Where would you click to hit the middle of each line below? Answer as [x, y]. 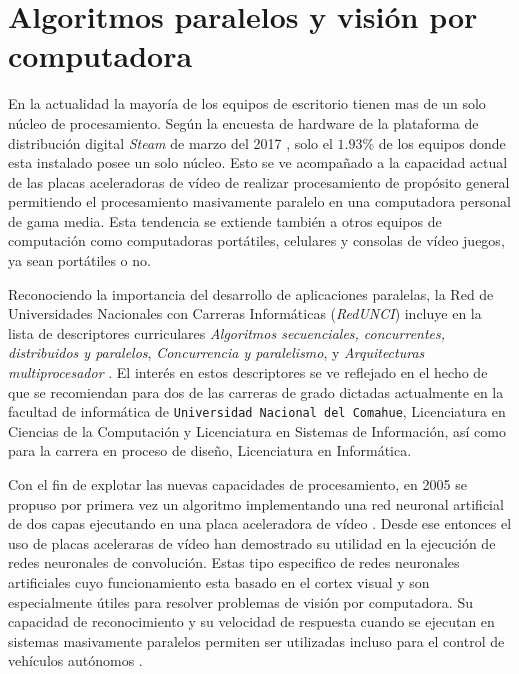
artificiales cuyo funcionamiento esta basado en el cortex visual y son [219, 582]
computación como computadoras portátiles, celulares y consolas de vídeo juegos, [256, 240]
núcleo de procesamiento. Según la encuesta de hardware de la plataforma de [243, 122]
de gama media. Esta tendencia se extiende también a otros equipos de [225, 220]
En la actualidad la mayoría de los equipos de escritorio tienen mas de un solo [247, 103]
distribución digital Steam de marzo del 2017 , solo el [170, 142]
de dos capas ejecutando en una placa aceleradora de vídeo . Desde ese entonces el [260, 523]
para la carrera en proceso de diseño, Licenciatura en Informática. [210, 450]
